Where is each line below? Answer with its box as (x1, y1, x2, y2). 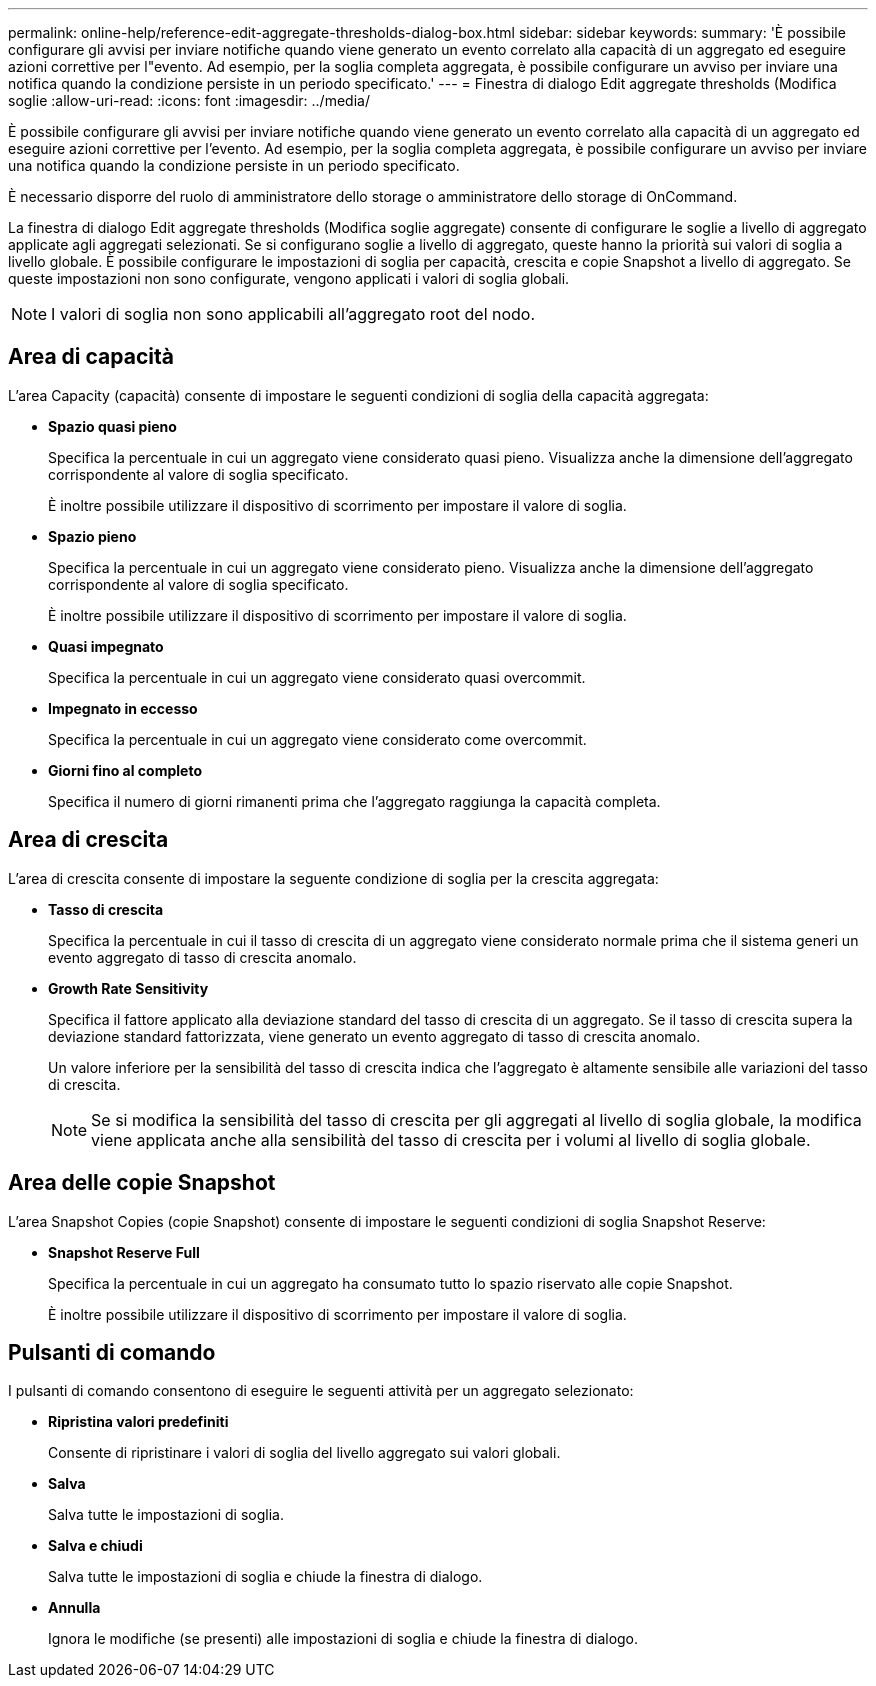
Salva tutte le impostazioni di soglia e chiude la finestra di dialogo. (48, 1568, 483, 1586)
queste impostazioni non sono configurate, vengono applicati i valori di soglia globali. (8, 270, 570, 287)
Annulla (48, 1599, 101, 1617)
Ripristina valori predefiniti (48, 1413, 229, 1431)
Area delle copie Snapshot (8, 1170, 276, 1196)
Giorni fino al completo (48, 761, 202, 779)
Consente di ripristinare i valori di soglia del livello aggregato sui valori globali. (48, 1444, 561, 1462)
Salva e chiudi (48, 1537, 143, 1555)
